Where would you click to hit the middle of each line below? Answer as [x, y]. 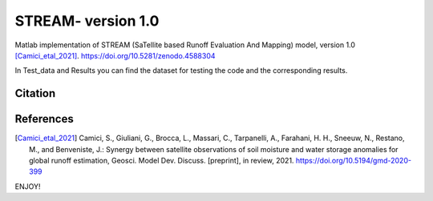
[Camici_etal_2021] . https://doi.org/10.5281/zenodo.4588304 [115, 55]
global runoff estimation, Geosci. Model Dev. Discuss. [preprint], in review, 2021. [162, 161]
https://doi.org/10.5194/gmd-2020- [354, 161]
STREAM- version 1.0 [87, 21]
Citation [35, 93]
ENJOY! [28, 186]
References [44, 119]
